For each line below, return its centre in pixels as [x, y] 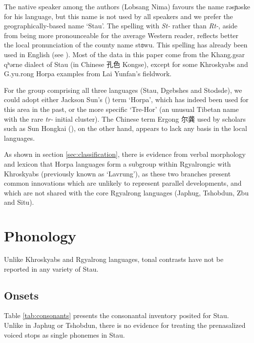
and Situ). [19, 202]
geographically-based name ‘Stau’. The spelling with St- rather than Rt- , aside [121, 26]
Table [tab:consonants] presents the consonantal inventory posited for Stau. [116, 315]
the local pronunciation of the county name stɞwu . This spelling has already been [126, 45]
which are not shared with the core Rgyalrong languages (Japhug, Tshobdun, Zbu [126, 192]
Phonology [40, 236]
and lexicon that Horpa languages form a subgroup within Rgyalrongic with [117, 163]
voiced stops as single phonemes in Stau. [64, 334]
